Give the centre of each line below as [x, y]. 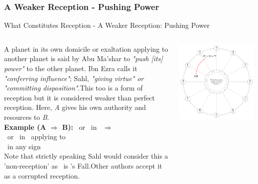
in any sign [24, 146]
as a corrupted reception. [42, 175]
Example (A [25, 127]
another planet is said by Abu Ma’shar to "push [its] [84, 58]
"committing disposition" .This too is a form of [73, 88]
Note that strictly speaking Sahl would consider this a [86, 156]
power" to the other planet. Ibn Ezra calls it [71, 68]
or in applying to [36, 137]
